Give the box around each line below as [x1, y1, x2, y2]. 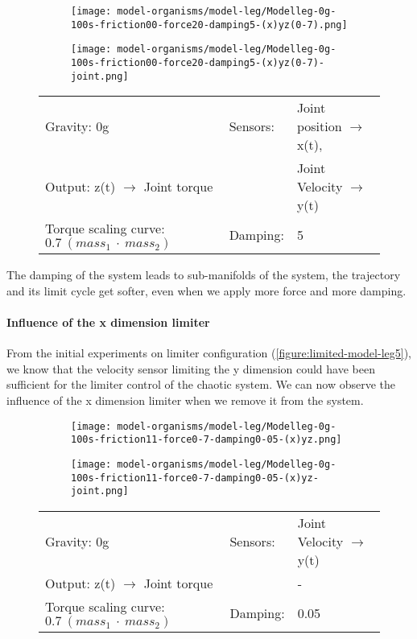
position [296, 117, 342, 136]
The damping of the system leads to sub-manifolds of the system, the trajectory [6, 266, 401, 283]
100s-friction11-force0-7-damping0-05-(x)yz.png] [71, 434, 342, 446]
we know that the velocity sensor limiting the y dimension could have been [6, 360, 375, 377]
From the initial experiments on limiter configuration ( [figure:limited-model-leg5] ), [6, 344, 411, 361]
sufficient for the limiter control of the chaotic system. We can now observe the [6, 376, 396, 393]
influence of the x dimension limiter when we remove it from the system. [6, 392, 364, 409]
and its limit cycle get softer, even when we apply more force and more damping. [6, 282, 407, 299]
